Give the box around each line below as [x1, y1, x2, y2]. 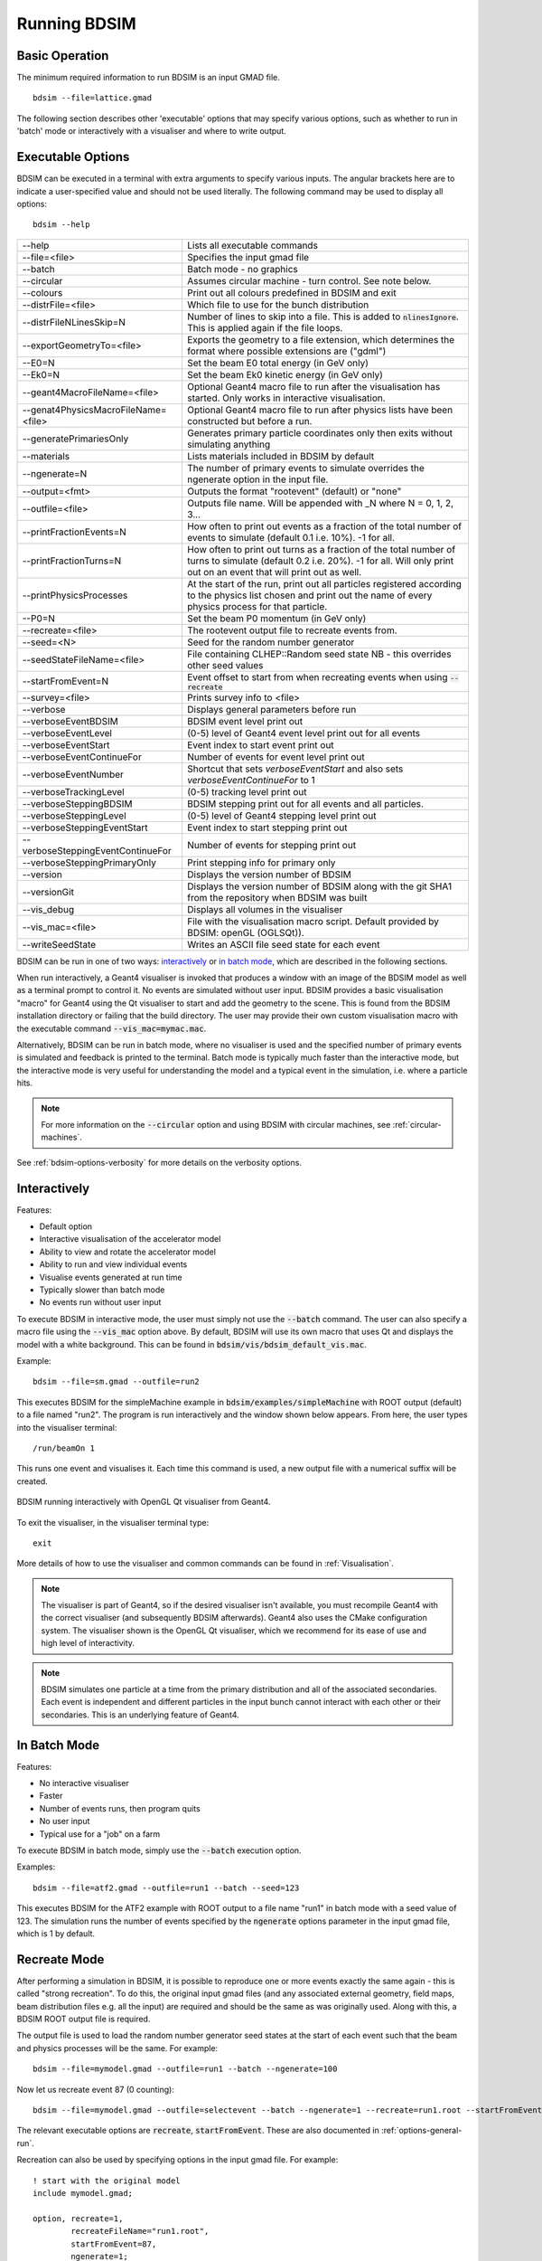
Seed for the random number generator [186, 636, 355, 648]
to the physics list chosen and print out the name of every [186, 589, 433, 601]
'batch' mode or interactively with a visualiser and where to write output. [16, 126, 286, 137]
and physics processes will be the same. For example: [16, 2042, 219, 2053]
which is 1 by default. [16, 1928, 95, 1939]
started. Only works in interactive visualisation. [186, 392, 386, 404]
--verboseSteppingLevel [22, 809, 126, 822]
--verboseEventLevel [22, 726, 113, 739]
